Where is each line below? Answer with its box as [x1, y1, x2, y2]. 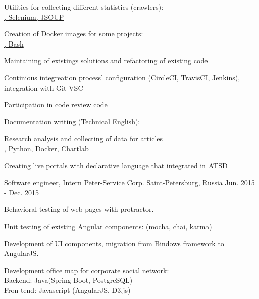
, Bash [4, 38, 24, 49]
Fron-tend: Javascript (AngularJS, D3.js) [4, 284, 131, 295]
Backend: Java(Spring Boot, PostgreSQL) [4, 275, 133, 285]
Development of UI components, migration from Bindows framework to [4, 238, 224, 248]
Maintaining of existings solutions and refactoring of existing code [4, 55, 208, 66]
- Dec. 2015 [4, 187, 39, 197]
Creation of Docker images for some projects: [4, 28, 143, 39]
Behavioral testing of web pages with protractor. [4, 204, 154, 215]
